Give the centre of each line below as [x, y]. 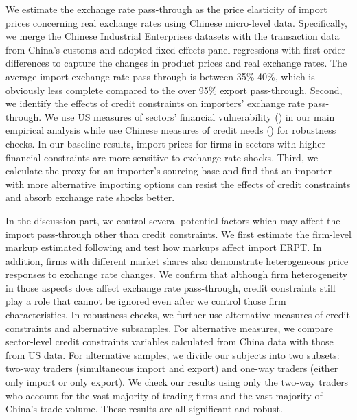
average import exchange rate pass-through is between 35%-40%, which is [160, 76]
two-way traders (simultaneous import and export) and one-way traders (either [172, 368]
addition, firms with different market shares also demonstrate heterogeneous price [177, 260]
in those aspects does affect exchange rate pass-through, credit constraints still [171, 287]
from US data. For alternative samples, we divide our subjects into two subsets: [173, 354]
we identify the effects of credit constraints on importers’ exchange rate [156, 103]
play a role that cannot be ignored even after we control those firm [146, 301]
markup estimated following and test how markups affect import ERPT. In [164, 247]
